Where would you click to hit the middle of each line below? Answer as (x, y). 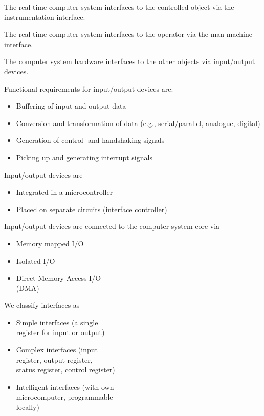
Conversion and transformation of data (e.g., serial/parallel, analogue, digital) (138, 123)
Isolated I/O (36, 261)
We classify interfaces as (42, 305)
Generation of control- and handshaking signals (90, 140)
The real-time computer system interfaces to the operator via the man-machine (128, 34)
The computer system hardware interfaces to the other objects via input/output (130, 61)
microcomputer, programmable (64, 397)
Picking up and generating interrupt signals (84, 157)
